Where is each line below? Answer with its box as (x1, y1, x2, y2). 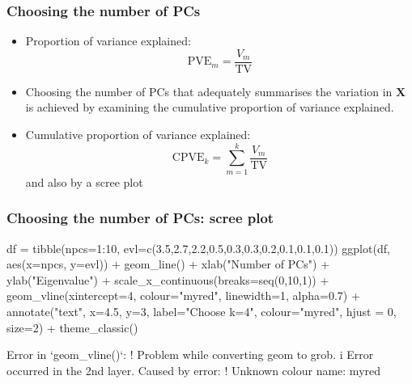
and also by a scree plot (25, 173, 143, 190)
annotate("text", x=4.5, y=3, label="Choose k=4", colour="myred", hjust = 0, (6, 302, 397, 319)
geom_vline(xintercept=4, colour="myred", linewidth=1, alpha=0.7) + (6, 287, 360, 304)
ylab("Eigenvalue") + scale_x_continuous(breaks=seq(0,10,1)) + (6, 271, 329, 288)
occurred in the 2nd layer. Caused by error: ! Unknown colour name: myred (6, 361, 381, 378)
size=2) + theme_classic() (6, 319, 138, 335)
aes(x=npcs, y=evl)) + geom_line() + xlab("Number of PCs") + (6, 255, 330, 272)
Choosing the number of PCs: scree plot (6, 208, 274, 228)
